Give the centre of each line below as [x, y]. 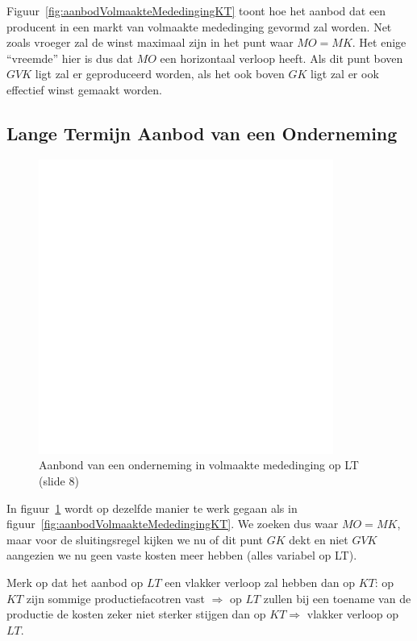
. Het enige [379, 42]
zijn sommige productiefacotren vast [115, 598]
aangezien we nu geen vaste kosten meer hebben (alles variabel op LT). [182, 555]
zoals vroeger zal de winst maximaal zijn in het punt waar [150, 42]
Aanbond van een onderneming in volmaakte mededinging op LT [199, 465]
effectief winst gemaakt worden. [84, 89]
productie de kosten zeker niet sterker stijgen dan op [136, 614]
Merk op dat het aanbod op [75, 582]
